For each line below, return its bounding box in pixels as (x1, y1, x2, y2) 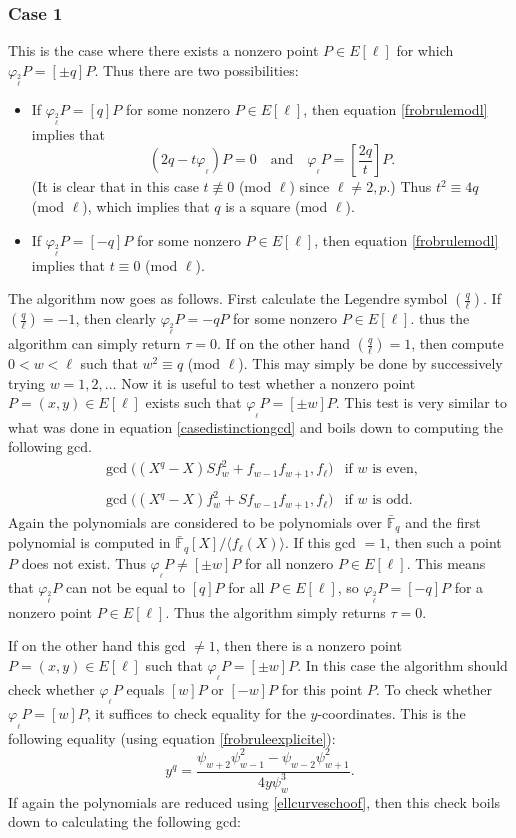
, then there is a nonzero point (215, 635, 402, 656)
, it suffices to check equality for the (86, 703, 306, 724)
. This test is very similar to (335, 392, 507, 413)
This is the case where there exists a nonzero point (8, 40, 319, 61)
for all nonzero (244, 552, 334, 573)
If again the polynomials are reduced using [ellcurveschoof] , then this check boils (8, 791, 501, 812)
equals (126, 679, 165, 700)
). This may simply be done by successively (238, 353, 503, 374)
